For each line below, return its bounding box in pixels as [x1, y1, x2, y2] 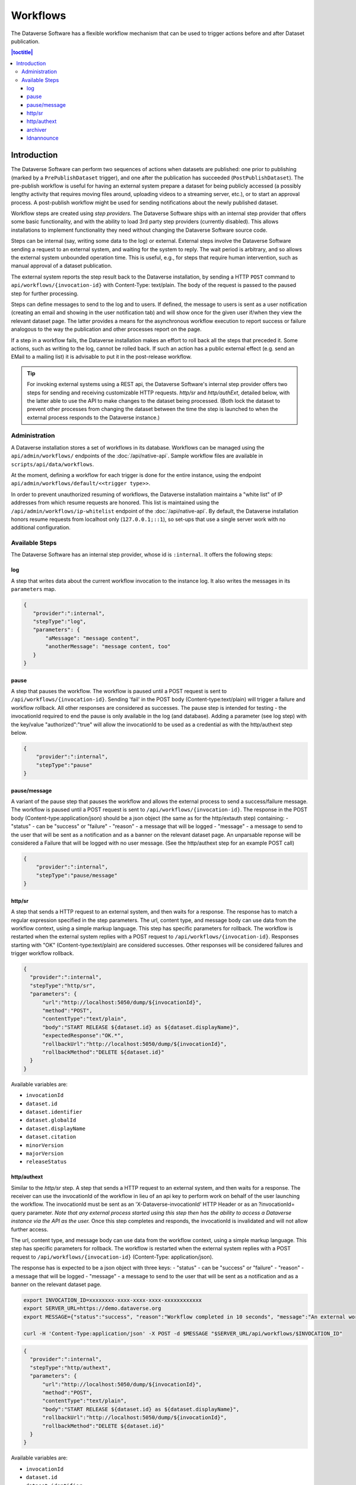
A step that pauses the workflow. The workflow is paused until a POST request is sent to [11, 687, 227, 694]
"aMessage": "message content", [45, 634, 139, 642]
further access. [11, 1225, 49, 1233]
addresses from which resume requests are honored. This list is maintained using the [11, 499, 220, 506]
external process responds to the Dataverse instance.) [27, 413, 160, 421]
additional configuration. [11, 524, 71, 531]
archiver [27, 126, 47, 133]
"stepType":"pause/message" [36, 872, 118, 879]
